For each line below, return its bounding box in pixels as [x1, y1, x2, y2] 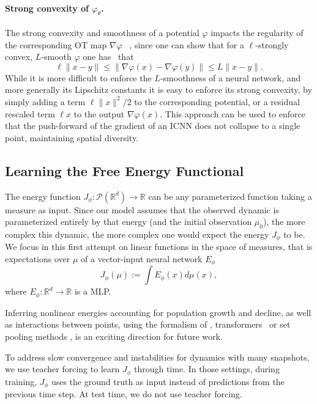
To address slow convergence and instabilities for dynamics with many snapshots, [5, 350, 310, 363]
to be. [283, 227, 305, 240]
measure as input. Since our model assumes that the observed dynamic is [5, 203, 279, 216]
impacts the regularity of [211, 26, 304, 39]
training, [5, 375, 37, 387]
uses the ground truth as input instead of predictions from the [51, 375, 285, 387]
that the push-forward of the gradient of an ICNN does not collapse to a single [5, 119, 300, 132]
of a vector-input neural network [81, 252, 203, 265]
